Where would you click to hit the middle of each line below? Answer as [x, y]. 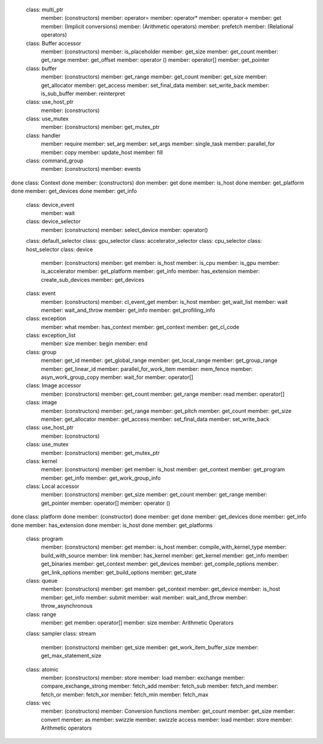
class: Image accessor [54, 385]
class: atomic [42, 669]
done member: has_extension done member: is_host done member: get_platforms [112, 525]
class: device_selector [53, 221]
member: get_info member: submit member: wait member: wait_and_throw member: [144, 597]
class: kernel [42, 461]
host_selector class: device [60, 249]
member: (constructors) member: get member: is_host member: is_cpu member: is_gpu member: [160, 263]
